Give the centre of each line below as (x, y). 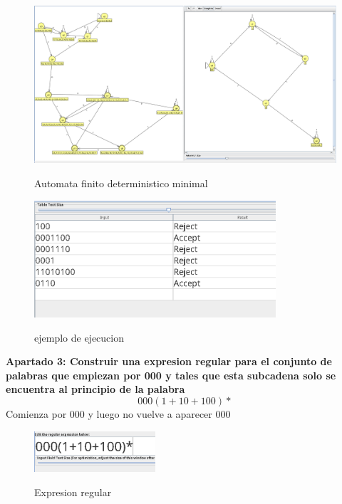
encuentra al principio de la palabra (95, 389)
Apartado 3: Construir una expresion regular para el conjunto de (169, 361)
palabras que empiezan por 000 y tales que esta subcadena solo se (171, 375)
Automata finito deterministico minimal (121, 183)
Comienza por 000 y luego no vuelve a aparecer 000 (118, 413)
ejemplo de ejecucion (79, 337)
